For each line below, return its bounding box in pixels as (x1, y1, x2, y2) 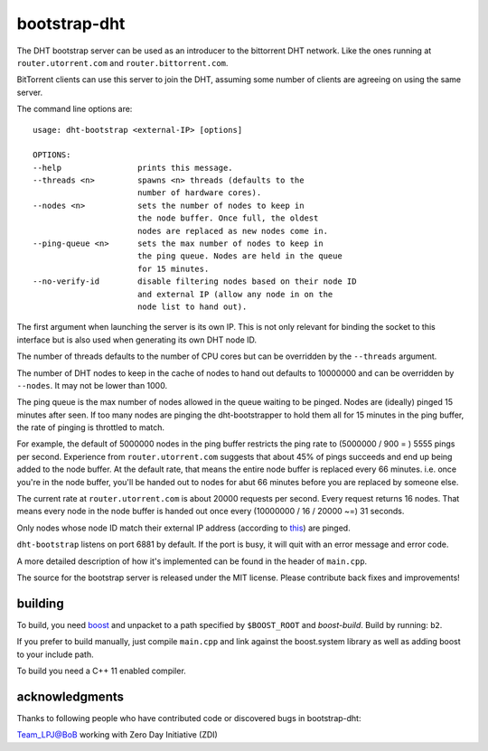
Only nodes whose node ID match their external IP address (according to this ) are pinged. (16, 522, 352, 533)
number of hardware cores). (136, 188, 262, 198)
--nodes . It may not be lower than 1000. (16, 380, 167, 390)
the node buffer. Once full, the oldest (136, 213, 319, 223)
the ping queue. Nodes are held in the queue (136, 251, 343, 261)
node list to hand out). (136, 301, 248, 312)
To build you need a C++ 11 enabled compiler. (16, 665, 187, 677)
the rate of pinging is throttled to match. (16, 422, 165, 433)
